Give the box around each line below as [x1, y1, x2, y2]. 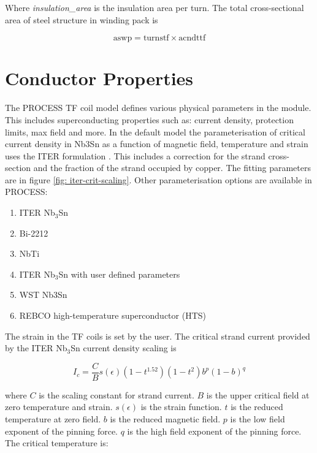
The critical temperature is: [5, 436, 109, 449]
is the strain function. [140, 400, 222, 413]
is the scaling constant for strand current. [39, 388, 194, 401]
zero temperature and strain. [5, 400, 113, 413]
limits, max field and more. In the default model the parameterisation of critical [5, 125, 305, 138]
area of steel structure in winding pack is [5, 13, 158, 26]
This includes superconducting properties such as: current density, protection [5, 113, 294, 126]
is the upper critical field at [206, 388, 310, 401]
